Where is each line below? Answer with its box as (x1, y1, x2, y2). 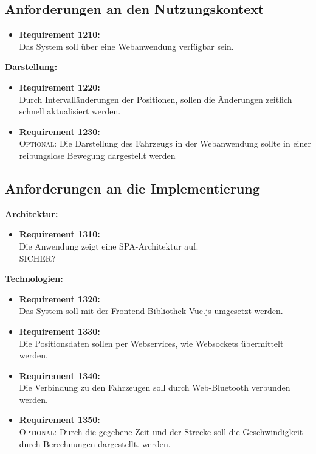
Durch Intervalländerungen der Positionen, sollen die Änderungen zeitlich (19, 93, 292, 105)
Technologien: (5, 272, 63, 285)
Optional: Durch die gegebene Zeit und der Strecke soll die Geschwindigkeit (19, 425, 303, 438)
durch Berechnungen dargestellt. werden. (19, 437, 171, 450)
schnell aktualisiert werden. (19, 105, 121, 117)
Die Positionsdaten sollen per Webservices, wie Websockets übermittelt (19, 337, 284, 349)
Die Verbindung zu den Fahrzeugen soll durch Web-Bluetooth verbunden (19, 381, 290, 394)
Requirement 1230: (19, 125, 100, 138)
